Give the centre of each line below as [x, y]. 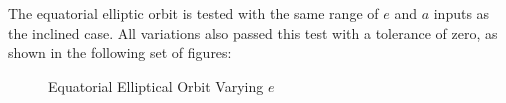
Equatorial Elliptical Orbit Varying [156, 85]
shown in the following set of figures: [120, 52]
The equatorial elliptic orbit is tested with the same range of [193, 13]
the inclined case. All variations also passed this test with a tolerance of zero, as [253, 32]
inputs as [461, 13]
